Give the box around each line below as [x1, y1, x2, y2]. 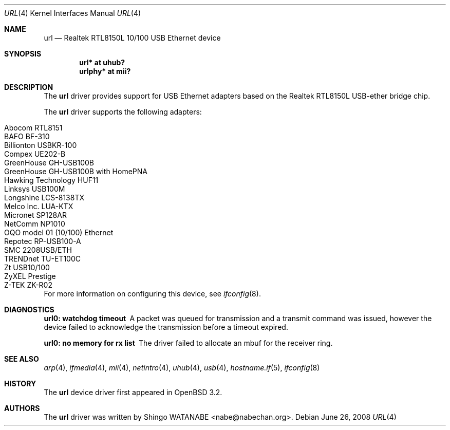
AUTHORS [4, 404, 40, 413]
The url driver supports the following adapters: [44, 107, 202, 116]
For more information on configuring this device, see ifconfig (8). [44, 289, 261, 298]
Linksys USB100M [4, 184, 65, 193]
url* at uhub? [79, 58, 125, 67]
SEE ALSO [4, 354, 39, 363]
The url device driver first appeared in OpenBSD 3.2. [44, 388, 222, 397]
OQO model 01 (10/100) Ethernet [4, 228, 114, 237]
